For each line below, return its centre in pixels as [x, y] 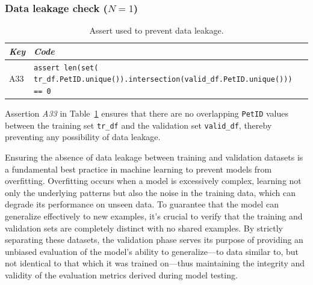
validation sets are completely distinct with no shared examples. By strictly [144, 228]
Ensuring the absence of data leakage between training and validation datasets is [154, 157]
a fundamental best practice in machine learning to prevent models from [138, 169]
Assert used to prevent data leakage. [156, 30]
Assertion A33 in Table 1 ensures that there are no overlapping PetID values [147, 113]
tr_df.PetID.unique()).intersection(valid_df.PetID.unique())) [163, 80]
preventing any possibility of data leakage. [83, 137]
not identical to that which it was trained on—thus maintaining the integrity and [155, 263]
